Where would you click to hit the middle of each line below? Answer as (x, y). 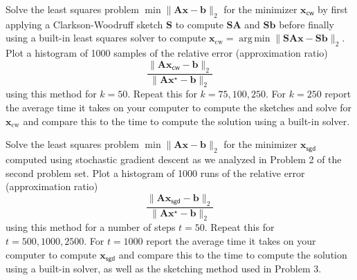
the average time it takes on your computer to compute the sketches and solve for (179, 107)
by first (333, 9)
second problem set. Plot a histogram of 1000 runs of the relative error (155, 172)
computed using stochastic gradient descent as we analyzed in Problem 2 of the (174, 159)
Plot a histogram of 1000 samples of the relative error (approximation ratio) (167, 53)
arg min (255, 39)
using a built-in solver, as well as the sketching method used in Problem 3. (164, 269)
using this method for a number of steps (91, 227)
